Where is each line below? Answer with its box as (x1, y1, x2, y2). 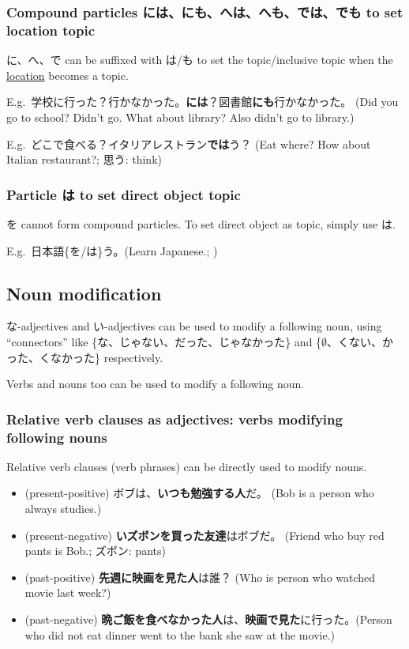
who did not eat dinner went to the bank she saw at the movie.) (24, 626, 335, 643)
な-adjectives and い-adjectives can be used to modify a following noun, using (6, 318, 382, 334)
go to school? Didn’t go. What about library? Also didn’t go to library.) (6, 108, 355, 125)
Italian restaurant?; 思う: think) (6, 151, 162, 168)
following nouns (6, 427, 107, 447)
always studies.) (24, 500, 102, 517)
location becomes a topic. (6, 66, 129, 83)
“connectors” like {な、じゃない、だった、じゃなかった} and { (6, 333, 322, 349)
